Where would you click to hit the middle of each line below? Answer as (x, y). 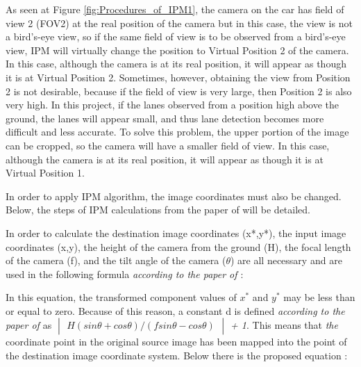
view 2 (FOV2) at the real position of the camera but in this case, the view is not (179, 23)
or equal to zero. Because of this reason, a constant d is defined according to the (175, 310)
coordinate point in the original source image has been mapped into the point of (176, 342)
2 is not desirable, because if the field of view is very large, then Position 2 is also (179, 91)
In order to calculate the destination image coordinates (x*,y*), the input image (176, 233)
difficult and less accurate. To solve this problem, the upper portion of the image (177, 132)
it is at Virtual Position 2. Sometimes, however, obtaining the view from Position (178, 77)
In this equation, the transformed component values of (121, 297)
